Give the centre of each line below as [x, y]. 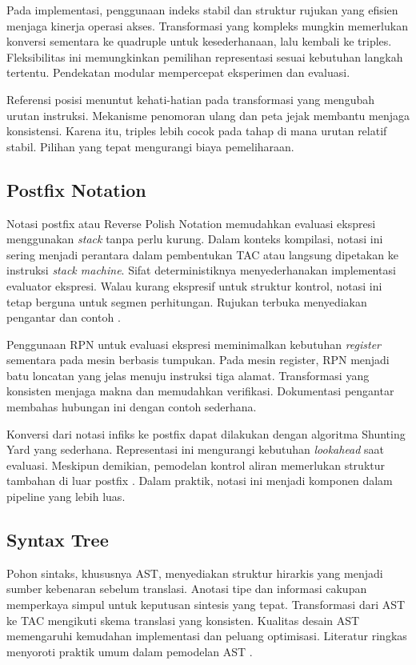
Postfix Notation [76, 189]
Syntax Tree [58, 540]
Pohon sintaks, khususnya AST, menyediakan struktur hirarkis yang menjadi [195, 573]
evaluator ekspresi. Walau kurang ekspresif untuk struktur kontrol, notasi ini [194, 285]
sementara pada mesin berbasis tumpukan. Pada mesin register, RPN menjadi [198, 360]
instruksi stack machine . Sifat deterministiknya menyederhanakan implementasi [201, 270]
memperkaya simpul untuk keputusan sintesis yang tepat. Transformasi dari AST [206, 605]
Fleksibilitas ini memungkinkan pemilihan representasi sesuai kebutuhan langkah [205, 56]
